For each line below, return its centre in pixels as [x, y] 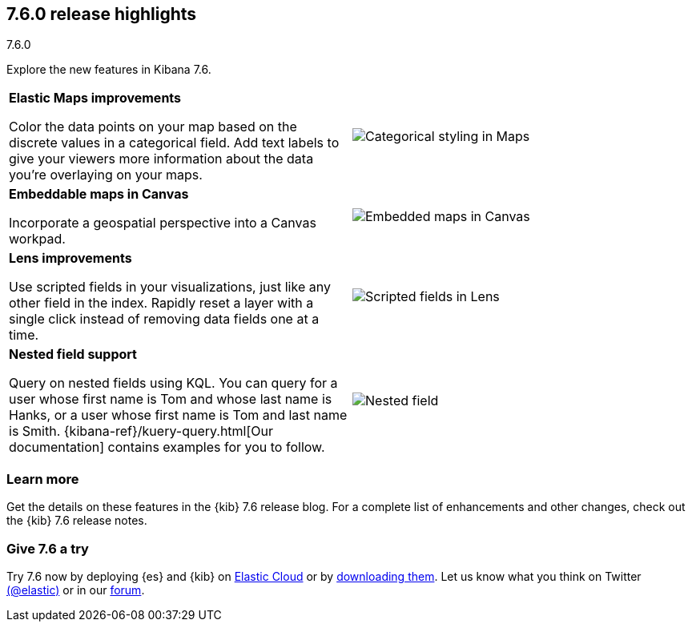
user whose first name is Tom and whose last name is [171, 399]
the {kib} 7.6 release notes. [77, 521]
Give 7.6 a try [48, 548]
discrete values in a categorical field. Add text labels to [174, 143]
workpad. [37, 239]
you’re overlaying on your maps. [106, 175]
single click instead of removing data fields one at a [164, 319]
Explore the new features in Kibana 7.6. [109, 70]
